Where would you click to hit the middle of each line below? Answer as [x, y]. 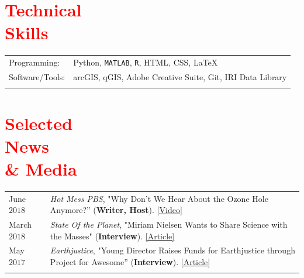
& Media [41, 168]
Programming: [34, 62]
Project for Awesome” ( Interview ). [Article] [130, 262]
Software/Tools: [37, 76]
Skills [27, 32]
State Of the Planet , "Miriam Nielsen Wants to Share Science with [169, 224]
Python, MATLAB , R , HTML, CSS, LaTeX [146, 62]
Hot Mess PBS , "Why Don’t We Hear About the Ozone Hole [159, 198]
